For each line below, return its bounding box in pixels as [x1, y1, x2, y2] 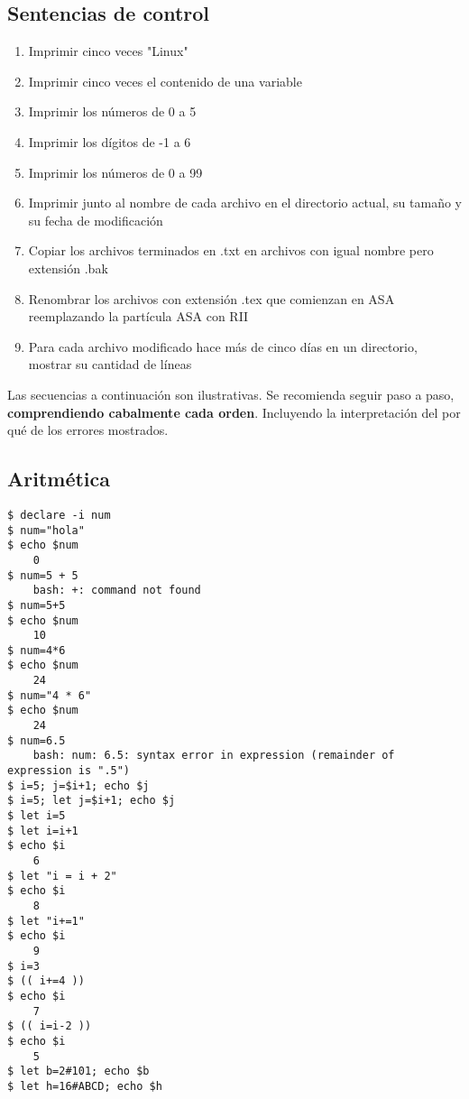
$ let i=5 [7, 809, 66, 823]
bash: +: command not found [32, 584, 201, 597]
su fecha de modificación [28, 210, 163, 229]
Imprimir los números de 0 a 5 [28, 102, 197, 121]
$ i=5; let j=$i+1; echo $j [7, 794, 176, 808]
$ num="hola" [7, 523, 85, 537]
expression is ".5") [7, 764, 131, 778]
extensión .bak [28, 258, 108, 277]
